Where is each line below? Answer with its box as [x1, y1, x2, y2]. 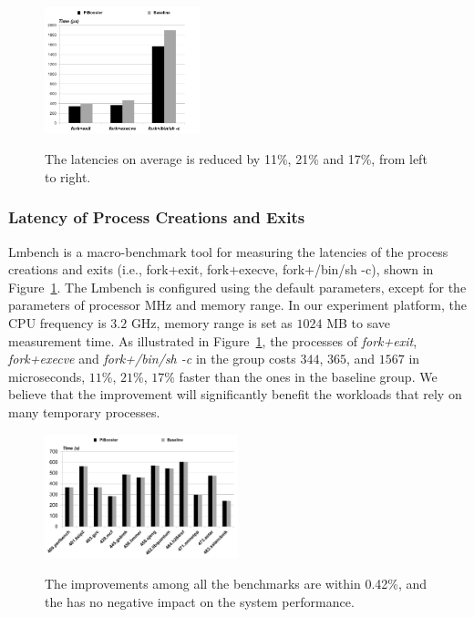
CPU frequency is [8, 313, 107, 332]
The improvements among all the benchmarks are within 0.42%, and [45, 574, 428, 593]
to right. [45, 167, 91, 186]
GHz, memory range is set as [130, 313, 293, 332]
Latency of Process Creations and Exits [8, 206, 305, 229]
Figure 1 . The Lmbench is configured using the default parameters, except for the [8, 277, 467, 296]
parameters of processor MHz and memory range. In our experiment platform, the [8, 295, 468, 314]
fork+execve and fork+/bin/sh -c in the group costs [8, 349, 296, 368]
